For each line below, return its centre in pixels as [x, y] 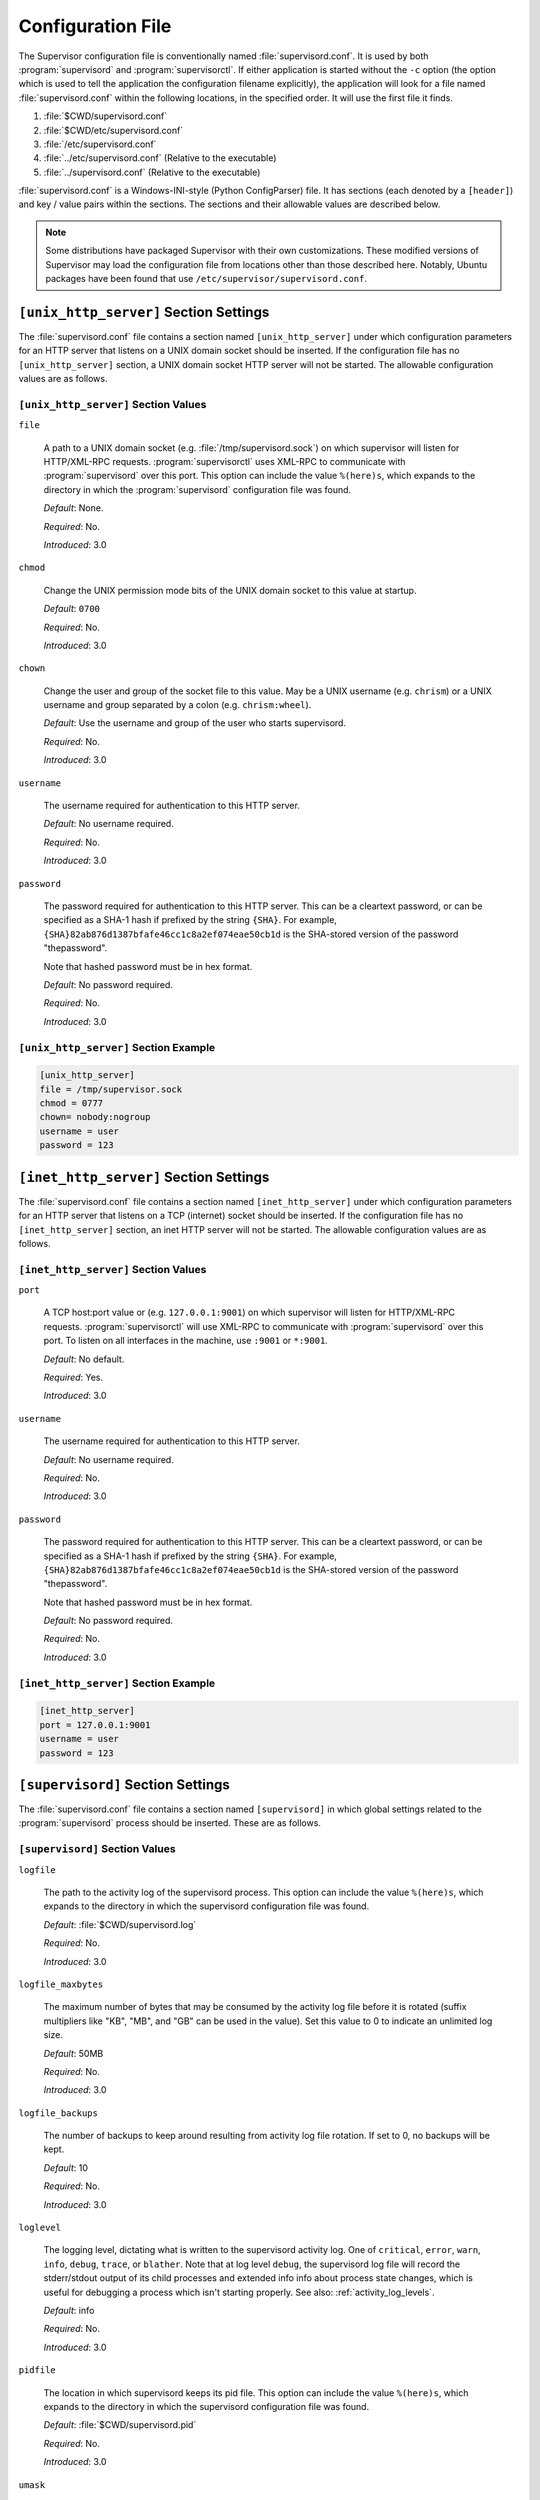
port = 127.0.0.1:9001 [95, 1724]
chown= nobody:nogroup [95, 1117]
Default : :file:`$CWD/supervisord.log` [120, 1924]
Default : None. [73, 508]
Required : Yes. [73, 1377]
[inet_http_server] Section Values [112, 1269]
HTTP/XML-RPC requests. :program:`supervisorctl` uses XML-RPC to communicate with [224, 462]
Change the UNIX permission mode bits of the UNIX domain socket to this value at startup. [230, 590]
